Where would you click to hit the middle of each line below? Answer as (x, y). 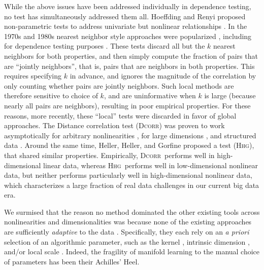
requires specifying (33, 76)
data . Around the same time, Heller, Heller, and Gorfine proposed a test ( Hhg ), (129, 145)
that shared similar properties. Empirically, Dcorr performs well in (109, 155)
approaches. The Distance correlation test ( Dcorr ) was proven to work (114, 125)
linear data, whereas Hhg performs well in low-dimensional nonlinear (151, 165)
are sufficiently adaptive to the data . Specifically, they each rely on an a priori (127, 232)
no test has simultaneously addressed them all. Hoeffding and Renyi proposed (125, 16)
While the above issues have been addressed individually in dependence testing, (128, 6)
